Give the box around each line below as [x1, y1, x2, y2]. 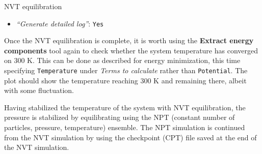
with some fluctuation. [4, 85, 74, 96]
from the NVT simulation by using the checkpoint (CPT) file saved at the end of [4, 132, 257, 142]
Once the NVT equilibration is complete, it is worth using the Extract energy [4, 35, 254, 46]
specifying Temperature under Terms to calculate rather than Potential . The [4, 65, 248, 76]
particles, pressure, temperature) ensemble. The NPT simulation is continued [4, 122, 245, 133]
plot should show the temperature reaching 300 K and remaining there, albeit [4, 75, 247, 85]
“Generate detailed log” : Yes [16, 18, 104, 28]
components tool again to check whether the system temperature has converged [4, 45, 258, 55]
